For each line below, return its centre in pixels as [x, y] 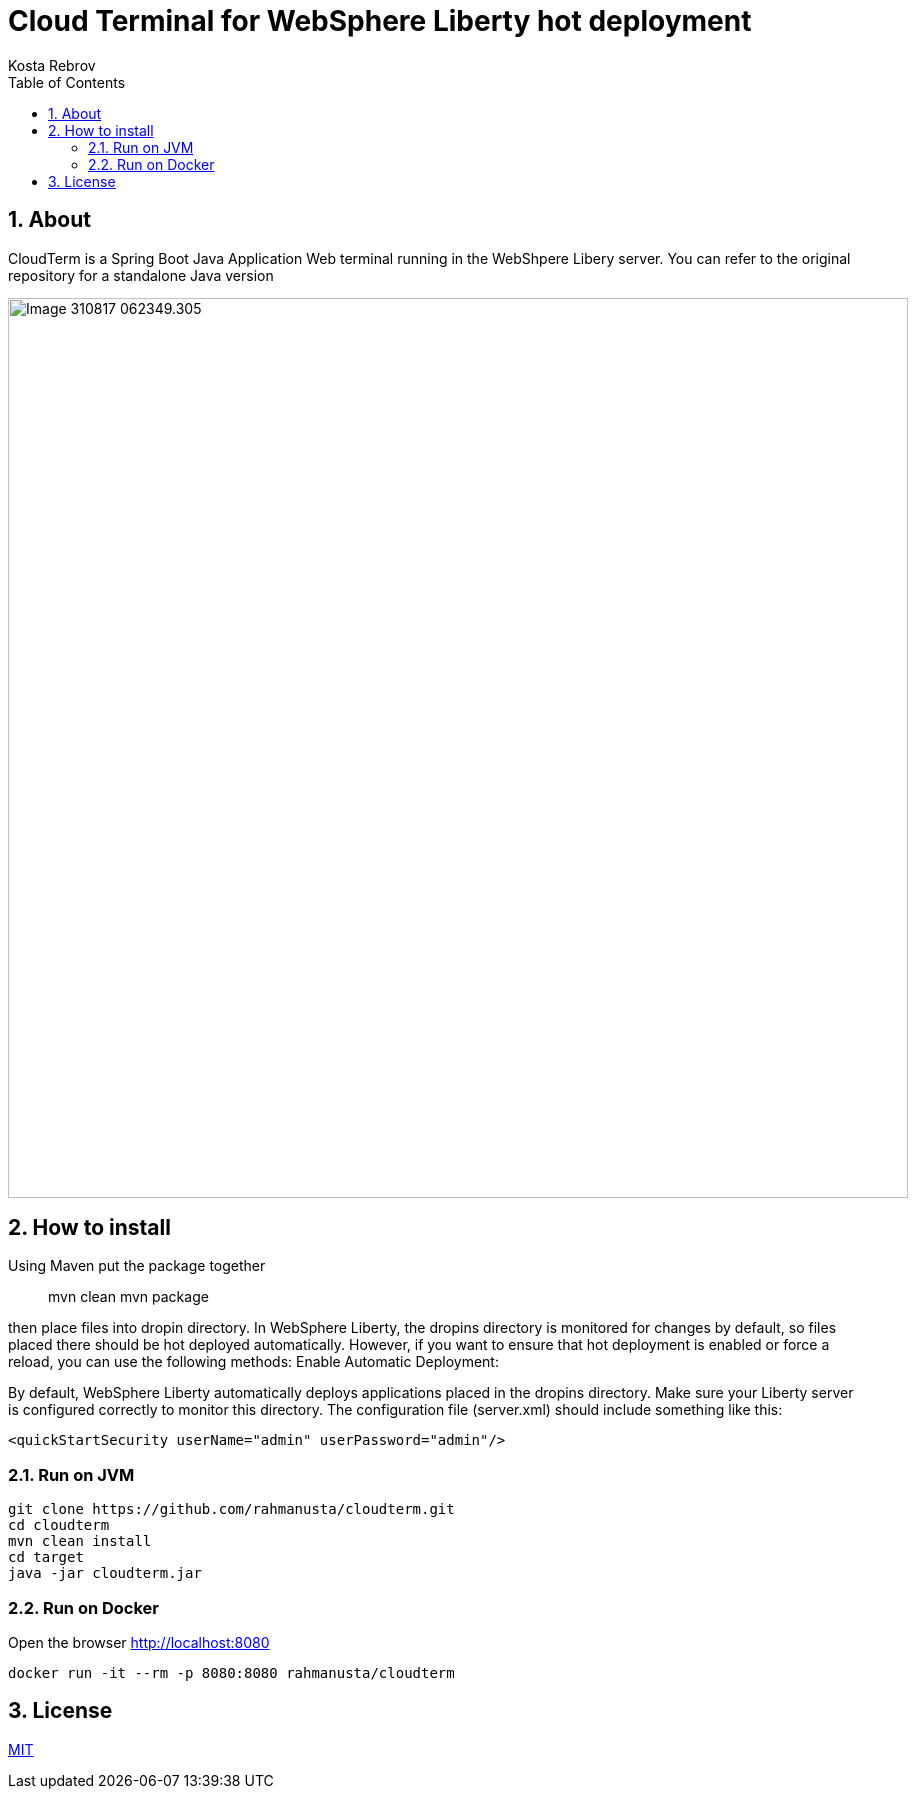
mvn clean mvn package [128, 1297]
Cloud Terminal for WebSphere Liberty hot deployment [380, 21]
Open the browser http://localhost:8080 [139, 1642]
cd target [46, 1557]
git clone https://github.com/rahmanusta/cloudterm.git [231, 1509]
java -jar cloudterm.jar [105, 1573]
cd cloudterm [59, 1525]
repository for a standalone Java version [141, 275]
